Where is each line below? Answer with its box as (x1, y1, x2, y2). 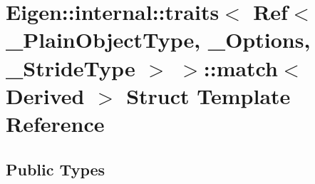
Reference (6, 108, 105, 138)
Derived (6, 81, 85, 110)
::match (203, 53, 278, 82)
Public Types (6, 158, 105, 180)
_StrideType (6, 53, 135, 82)
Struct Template (126, 81, 291, 110)
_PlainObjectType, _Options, (6, 25, 311, 54)
